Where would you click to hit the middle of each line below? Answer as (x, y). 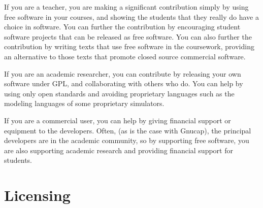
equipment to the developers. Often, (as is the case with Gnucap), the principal (128, 130)
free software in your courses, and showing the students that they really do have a (131, 16)
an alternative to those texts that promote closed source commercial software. (125, 56)
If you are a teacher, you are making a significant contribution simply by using (126, 7)
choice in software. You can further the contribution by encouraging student (122, 27)
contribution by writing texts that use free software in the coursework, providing (129, 46)
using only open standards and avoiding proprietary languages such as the (119, 93)
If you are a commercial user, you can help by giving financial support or (118, 120)
